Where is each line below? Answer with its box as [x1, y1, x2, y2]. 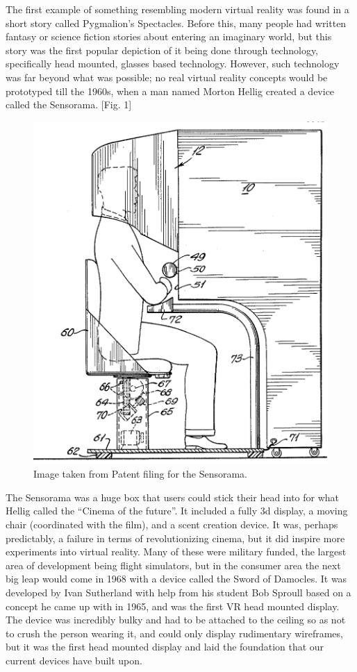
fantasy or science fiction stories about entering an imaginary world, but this [6, 29, 332, 44]
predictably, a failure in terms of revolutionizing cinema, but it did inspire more [6, 530, 345, 545]
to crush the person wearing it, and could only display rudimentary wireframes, [6, 625, 343, 640]
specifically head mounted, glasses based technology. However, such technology [6, 56, 340, 71]
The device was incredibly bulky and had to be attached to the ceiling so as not [6, 612, 346, 627]
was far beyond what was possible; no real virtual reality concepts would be [6, 69, 328, 84]
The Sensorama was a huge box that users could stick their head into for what [6, 489, 340, 504]
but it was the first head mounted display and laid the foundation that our [6, 639, 324, 654]
